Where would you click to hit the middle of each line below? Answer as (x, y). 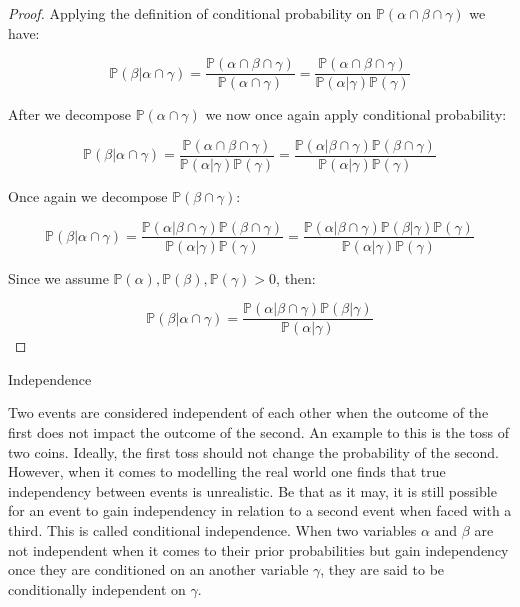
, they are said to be (382, 569)
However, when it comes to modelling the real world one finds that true (227, 471)
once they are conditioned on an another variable (158, 569)
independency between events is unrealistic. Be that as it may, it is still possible (252, 490)
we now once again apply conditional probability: (356, 114)
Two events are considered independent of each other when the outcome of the (248, 412)
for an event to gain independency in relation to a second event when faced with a (260, 510)
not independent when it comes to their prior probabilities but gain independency (258, 549)
